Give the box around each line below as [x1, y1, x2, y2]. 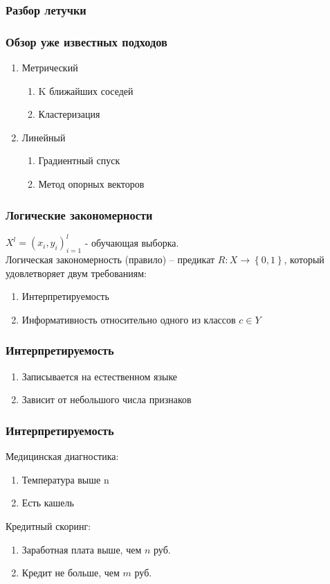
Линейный [21, 130, 66, 144]
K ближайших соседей [38, 83, 134, 98]
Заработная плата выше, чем [21, 542, 142, 556]
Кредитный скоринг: [6, 518, 91, 533]
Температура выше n [21, 472, 109, 486]
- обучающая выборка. [84, 235, 179, 249]
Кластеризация [38, 107, 100, 121]
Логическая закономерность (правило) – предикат [6, 252, 215, 267]
